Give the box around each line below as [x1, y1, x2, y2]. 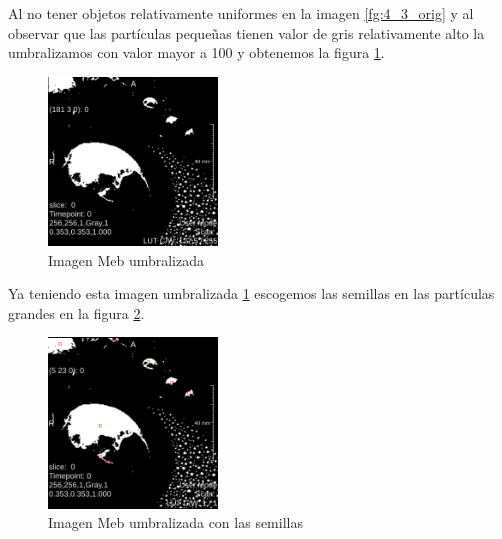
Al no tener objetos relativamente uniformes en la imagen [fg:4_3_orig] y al [8, 3, 474, 23]
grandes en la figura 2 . [8, 302, 145, 323]
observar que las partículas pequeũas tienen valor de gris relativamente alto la [8, 22, 485, 43]
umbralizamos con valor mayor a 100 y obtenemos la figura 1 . [8, 42, 385, 63]
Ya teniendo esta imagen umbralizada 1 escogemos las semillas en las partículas [8, 283, 495, 304]
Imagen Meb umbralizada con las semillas [48, 512, 303, 533]
